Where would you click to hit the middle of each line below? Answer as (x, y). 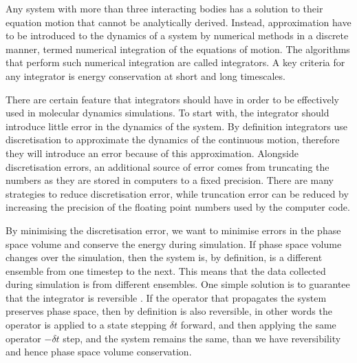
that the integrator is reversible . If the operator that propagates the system (166, 297)
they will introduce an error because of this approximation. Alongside (152, 153)
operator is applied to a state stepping (86, 325)
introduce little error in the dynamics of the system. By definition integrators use (177, 126)
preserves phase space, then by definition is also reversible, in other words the (169, 311)
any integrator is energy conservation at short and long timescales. (145, 75)
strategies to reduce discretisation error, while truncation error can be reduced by (177, 193)
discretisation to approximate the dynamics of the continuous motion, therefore (173, 139)
